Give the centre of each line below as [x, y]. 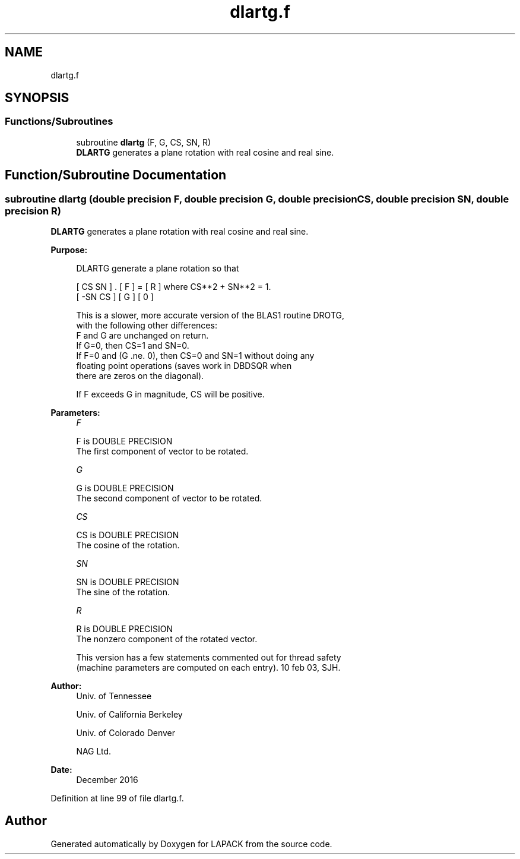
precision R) [33, 211]
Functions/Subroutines [59, 121]
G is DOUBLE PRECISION [125, 488]
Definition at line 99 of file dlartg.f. [117, 798]
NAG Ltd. [94, 751]
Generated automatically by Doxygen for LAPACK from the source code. [191, 844]
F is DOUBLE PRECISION [124, 441]
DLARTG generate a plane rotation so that [158, 269]
